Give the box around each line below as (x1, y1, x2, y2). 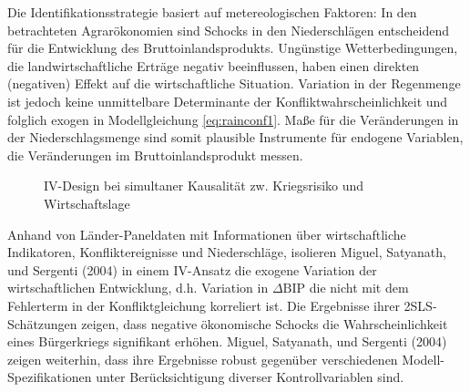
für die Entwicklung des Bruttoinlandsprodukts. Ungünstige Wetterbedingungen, (7, 38, 458, 57)
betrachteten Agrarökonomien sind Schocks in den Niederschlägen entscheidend (7, 20, 450, 39)
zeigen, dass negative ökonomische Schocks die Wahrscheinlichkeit (81, 314, 448, 333)
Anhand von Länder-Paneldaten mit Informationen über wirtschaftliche (7, 224, 406, 243)
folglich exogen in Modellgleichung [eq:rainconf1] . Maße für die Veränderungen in (7, 109, 459, 129)
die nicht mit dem (309, 278, 409, 297)
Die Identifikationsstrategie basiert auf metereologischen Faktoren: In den (7, 3, 417, 21)
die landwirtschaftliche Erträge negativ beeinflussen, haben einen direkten (7, 56, 420, 75)
